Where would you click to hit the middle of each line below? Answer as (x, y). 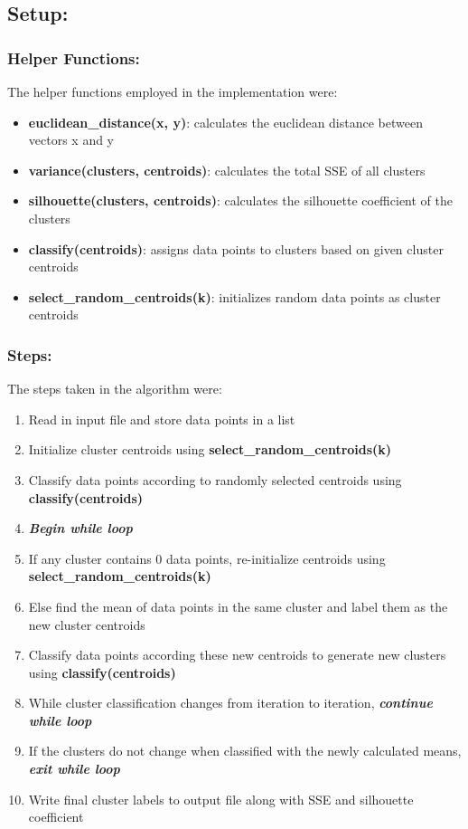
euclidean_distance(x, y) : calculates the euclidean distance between (225, 122)
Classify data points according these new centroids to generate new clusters (237, 655)
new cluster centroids (87, 624)
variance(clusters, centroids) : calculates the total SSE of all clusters (227, 170)
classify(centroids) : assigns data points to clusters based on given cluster (236, 248)
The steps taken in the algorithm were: (115, 389)
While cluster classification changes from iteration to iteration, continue (230, 703)
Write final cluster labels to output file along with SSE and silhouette (221, 799)
